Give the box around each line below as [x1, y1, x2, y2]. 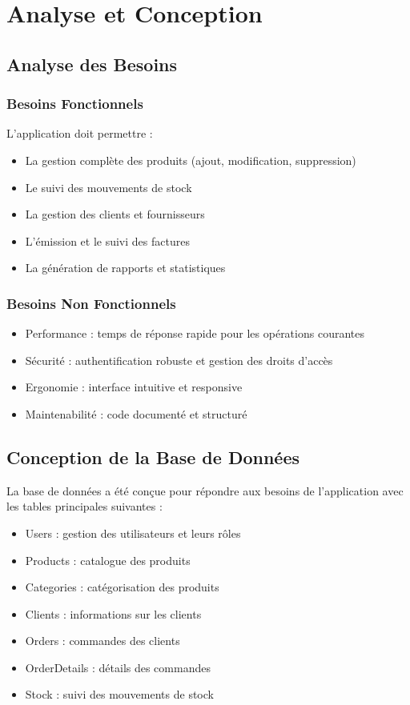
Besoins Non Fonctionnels [6, 293, 176, 313]
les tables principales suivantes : [6, 498, 163, 515]
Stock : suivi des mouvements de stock [25, 686, 214, 703]
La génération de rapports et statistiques [25, 259, 226, 276]
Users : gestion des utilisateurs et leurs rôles [25, 524, 241, 541]
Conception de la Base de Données [6, 444, 299, 469]
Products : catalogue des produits [25, 551, 191, 568]
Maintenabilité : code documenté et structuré [25, 405, 247, 422]
